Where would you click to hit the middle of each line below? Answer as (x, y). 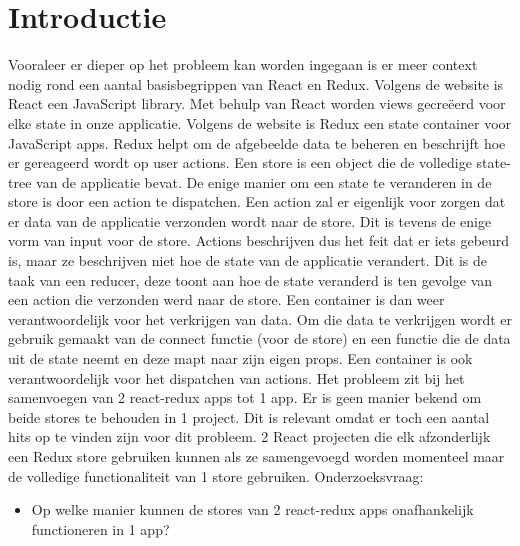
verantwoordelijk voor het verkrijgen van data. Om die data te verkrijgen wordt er (260, 318)
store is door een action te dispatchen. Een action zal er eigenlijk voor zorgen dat (257, 201)
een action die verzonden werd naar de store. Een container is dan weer (226, 299)
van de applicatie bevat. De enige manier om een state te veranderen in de (264, 181)
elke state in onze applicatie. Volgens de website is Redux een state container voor (260, 122)
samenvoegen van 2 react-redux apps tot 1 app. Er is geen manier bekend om (245, 397)
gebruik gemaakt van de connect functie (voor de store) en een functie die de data (259, 338)
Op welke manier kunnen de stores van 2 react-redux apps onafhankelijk (252, 509)
